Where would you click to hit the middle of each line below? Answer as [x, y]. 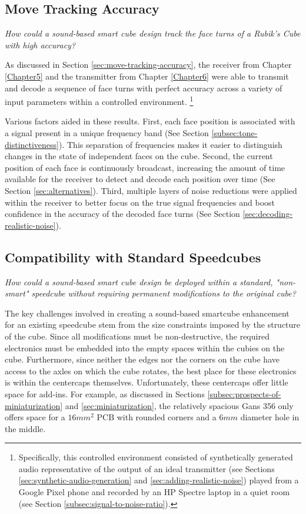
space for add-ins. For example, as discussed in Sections [105, 393]
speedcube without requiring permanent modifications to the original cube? [164, 293]
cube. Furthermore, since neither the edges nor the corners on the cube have [142, 359]
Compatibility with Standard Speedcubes [133, 257]
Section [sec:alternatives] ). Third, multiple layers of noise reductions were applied [151, 190]
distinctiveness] [32, 144]
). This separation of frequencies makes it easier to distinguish [171, 144]
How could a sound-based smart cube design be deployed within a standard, [139, 281]
